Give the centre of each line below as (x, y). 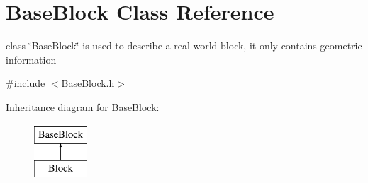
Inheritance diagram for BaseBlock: (83, 106)
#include (26, 83)
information (31, 59)
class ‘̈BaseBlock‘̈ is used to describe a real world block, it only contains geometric (184, 46)
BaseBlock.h (88, 83)
